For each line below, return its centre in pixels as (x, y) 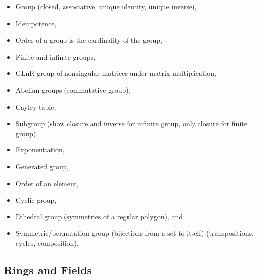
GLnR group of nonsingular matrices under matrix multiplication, (116, 73)
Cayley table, (36, 106)
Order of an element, (47, 183)
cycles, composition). (47, 243)
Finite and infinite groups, (55, 56)
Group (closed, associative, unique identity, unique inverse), (106, 6)
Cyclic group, (36, 200)
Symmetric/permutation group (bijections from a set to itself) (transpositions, (134, 233)
